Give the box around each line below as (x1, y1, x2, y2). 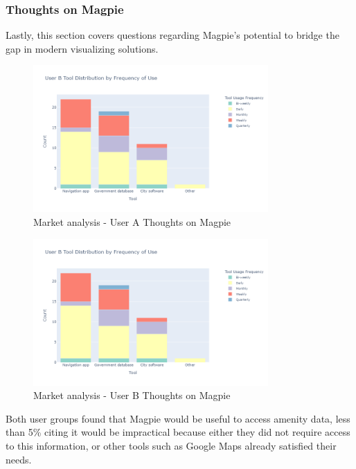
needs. (6, 452, 32, 466)
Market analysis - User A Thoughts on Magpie (33, 214, 231, 229)
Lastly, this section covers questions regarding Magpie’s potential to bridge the (6, 28, 339, 42)
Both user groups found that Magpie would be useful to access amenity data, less (6, 411, 350, 425)
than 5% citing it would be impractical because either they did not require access (6, 425, 350, 439)
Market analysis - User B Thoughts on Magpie (33, 388, 231, 402)
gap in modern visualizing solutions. (6, 41, 159, 55)
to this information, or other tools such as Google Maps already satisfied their (6, 438, 337, 452)
